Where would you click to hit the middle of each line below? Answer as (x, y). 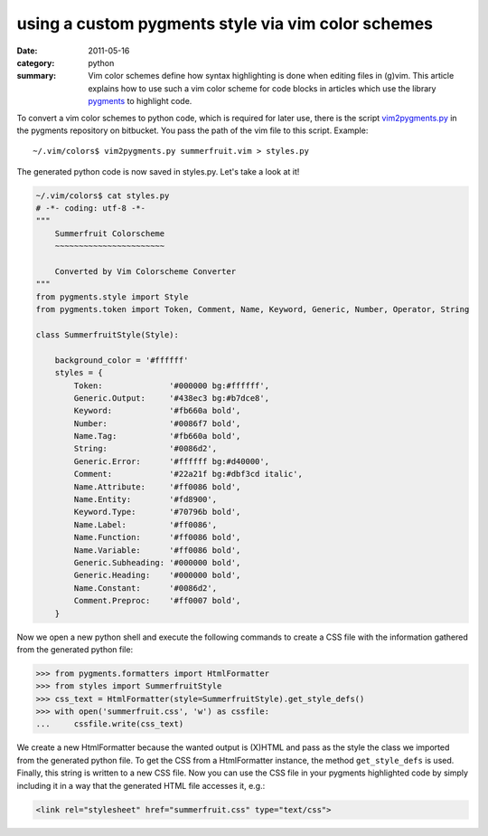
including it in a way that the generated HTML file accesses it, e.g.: (141, 785)
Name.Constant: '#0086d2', (145, 588)
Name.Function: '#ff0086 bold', (157, 537)
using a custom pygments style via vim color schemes (225, 24)
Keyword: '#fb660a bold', (157, 411)
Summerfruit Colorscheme (110, 233)
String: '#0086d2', (145, 449)
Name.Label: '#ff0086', (145, 524)
